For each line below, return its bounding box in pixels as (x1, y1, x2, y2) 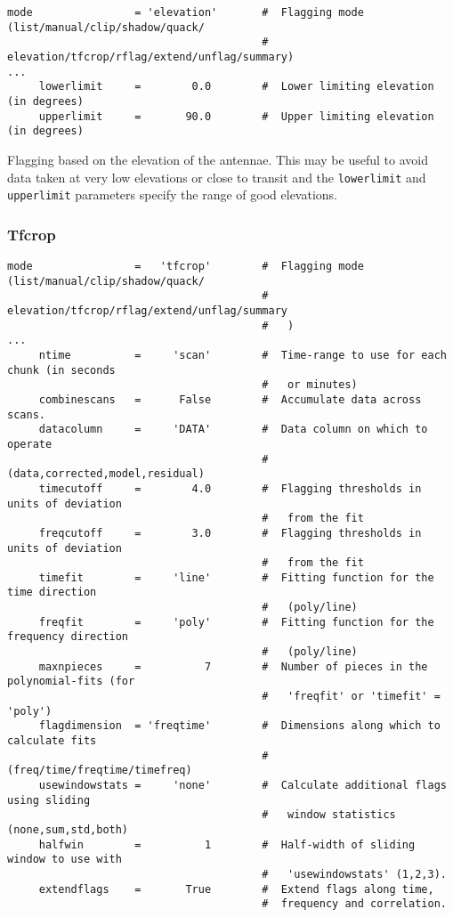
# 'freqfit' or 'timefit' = (262, 690, 441, 703)
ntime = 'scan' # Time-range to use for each (38, 348, 447, 361)
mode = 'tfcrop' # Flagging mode (7, 260, 364, 273)
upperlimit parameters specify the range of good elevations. (7, 185, 337, 204)
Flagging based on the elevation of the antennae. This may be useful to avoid (7, 150, 428, 168)
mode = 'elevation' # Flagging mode (7, 6, 364, 19)
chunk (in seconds (7, 363, 116, 377)
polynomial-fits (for (7, 675, 135, 688)
